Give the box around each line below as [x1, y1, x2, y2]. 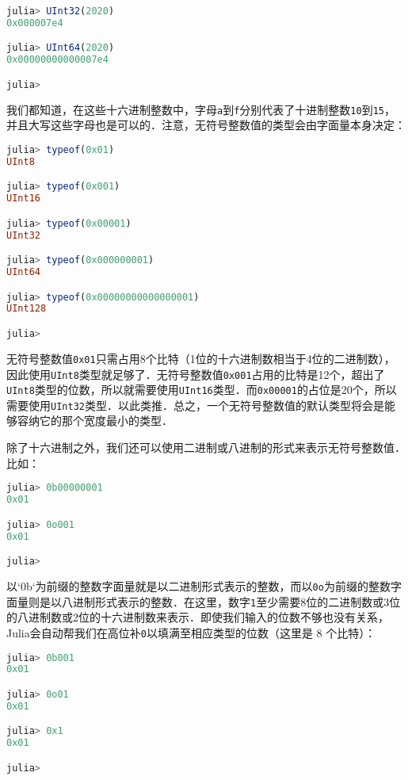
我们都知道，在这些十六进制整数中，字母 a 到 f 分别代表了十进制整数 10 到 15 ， [6, 101, 395, 117]
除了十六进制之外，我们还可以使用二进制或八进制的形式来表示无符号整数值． [6, 439, 406, 456]
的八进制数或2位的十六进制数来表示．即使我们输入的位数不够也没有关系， [6, 609, 389, 625]
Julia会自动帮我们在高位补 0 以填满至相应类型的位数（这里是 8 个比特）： [6, 624, 376, 640]
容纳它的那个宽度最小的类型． [17, 412, 173, 429]
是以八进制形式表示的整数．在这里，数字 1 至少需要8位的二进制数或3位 [39, 593, 401, 610]
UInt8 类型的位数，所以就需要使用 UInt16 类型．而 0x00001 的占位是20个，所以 [6, 381, 397, 398]
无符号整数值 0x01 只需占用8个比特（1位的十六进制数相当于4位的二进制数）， [6, 350, 395, 366]
